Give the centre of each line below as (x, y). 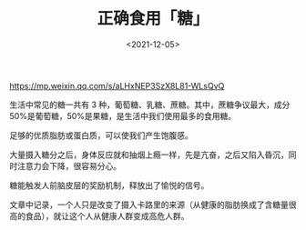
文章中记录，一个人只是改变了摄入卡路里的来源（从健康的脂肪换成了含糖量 (149, 205)
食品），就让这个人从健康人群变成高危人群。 (107, 215)
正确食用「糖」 (153, 19)
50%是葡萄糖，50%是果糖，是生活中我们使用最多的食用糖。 (123, 115)
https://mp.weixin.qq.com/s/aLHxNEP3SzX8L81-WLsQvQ (117, 85)
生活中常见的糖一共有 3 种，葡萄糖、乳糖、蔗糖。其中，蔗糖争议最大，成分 (150, 105)
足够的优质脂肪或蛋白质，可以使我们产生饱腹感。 (101, 135)
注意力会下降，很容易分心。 (69, 165)
